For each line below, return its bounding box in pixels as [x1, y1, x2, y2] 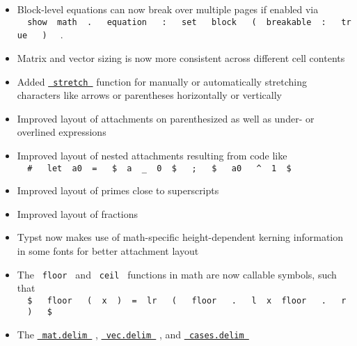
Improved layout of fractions [17, 206, 138, 221]
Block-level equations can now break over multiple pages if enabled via [17, 2, 319, 16]
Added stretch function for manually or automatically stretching [17, 74, 308, 88]
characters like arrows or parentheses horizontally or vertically [17, 88, 282, 102]
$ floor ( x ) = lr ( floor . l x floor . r [27, 295, 347, 306]
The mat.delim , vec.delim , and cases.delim [17, 327, 244, 342]
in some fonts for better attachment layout [17, 243, 199, 258]
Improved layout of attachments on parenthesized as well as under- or [17, 111, 315, 125]
